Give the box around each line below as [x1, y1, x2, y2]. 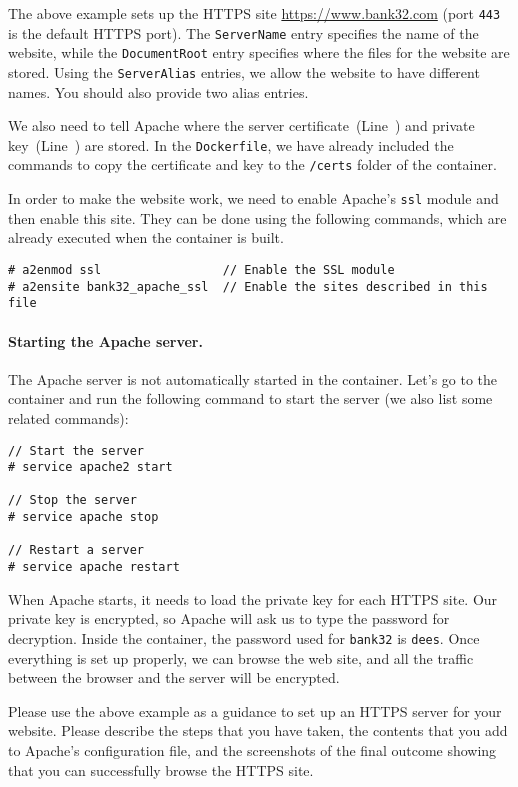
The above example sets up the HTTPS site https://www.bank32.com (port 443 [8, 3, 501, 23]
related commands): [8, 407, 129, 428]
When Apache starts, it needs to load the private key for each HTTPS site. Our [8, 588, 498, 609]
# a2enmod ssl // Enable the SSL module [8, 262, 395, 277]
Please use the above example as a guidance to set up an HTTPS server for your [8, 700, 502, 721]
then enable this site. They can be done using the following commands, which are [8, 207, 507, 228]
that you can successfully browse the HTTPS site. [8, 759, 314, 780]
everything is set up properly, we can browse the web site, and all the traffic [8, 647, 474, 668]
